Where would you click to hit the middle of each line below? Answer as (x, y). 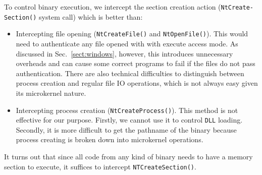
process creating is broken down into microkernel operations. (110, 139)
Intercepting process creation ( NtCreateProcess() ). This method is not (127, 110)
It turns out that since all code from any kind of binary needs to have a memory (128, 157)
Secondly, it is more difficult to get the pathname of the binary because (126, 129)
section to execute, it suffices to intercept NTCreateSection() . (100, 166)
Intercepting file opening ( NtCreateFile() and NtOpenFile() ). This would (132, 34)
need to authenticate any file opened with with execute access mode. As (127, 43)
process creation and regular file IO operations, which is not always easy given (137, 83)
